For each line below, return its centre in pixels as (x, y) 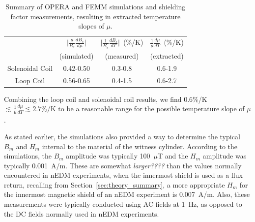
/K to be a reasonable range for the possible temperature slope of (146, 109)
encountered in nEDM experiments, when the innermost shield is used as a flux (123, 175)
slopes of (91, 26)
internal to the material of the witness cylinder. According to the (140, 146)
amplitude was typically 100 (108, 156)
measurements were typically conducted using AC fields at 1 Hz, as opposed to (123, 204)
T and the (173, 156)
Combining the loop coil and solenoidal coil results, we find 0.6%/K (106, 99)
